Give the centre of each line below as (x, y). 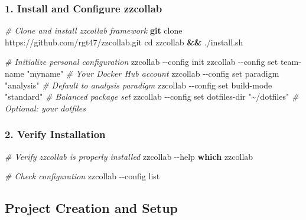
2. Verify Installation (55, 134)
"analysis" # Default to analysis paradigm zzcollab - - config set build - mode (139, 85)
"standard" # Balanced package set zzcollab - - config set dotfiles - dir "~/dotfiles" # (152, 96)
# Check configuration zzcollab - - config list (82, 176)
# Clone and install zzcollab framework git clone (94, 30)
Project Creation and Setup (91, 208)
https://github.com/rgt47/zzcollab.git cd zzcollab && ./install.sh (124, 42)
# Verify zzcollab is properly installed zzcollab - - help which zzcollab (129, 156)
